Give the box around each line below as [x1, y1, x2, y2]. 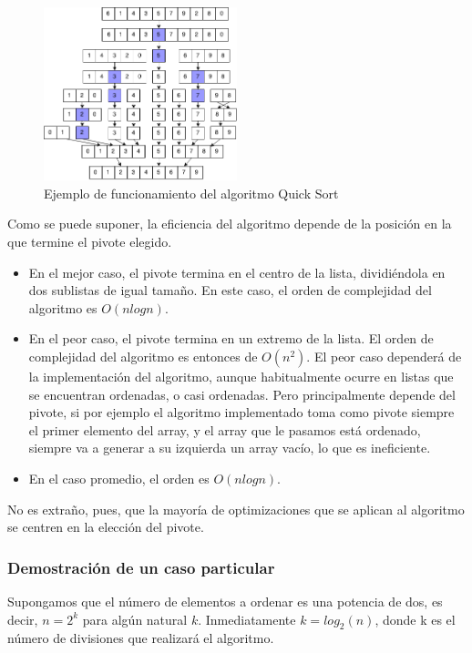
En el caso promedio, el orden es [28, 469, 210, 487]
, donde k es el [375, 609, 456, 628]
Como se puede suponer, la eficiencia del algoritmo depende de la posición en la [7, 214, 452, 233]
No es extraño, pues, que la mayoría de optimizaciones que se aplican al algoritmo [7, 499, 465, 518]
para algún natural [82, 609, 188, 628]
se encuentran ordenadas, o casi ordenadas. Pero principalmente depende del [28, 384, 456, 403]
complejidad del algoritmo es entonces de [28, 347, 258, 366]
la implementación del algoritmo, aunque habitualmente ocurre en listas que [28, 367, 454, 386]
